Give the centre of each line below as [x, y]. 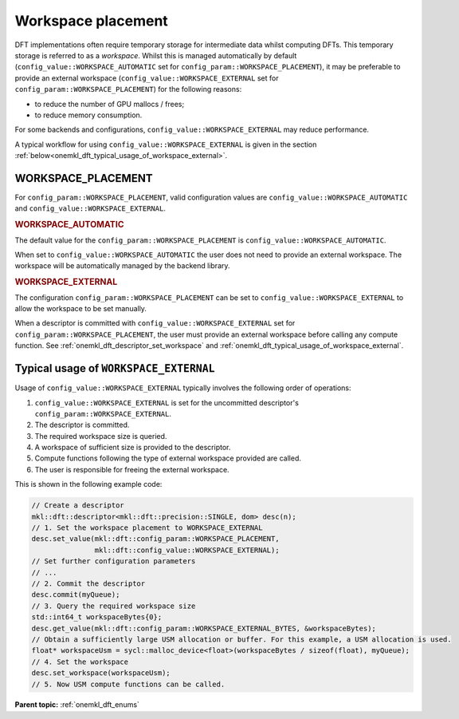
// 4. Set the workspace [80, 662]
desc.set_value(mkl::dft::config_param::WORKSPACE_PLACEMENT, [155, 539]
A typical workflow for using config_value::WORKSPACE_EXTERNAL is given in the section [166, 144]
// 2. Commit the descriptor [88, 583]
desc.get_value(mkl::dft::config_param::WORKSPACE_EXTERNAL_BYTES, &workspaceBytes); [204, 628]
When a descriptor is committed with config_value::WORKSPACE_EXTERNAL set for [155, 323]
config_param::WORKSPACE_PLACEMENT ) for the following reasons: [128, 89]
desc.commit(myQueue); [76, 595]
